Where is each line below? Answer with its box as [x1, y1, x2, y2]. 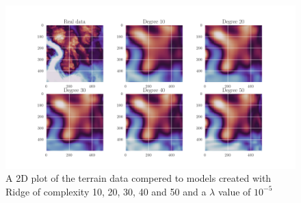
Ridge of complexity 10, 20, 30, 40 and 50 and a [5, 184, 207, 198]
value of [218, 184, 251, 198]
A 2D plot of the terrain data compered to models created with [5, 171, 272, 185]
